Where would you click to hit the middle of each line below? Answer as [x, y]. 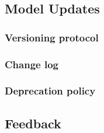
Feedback [33, 123]
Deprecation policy [50, 91]
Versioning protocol [52, 37]
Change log [32, 64]
